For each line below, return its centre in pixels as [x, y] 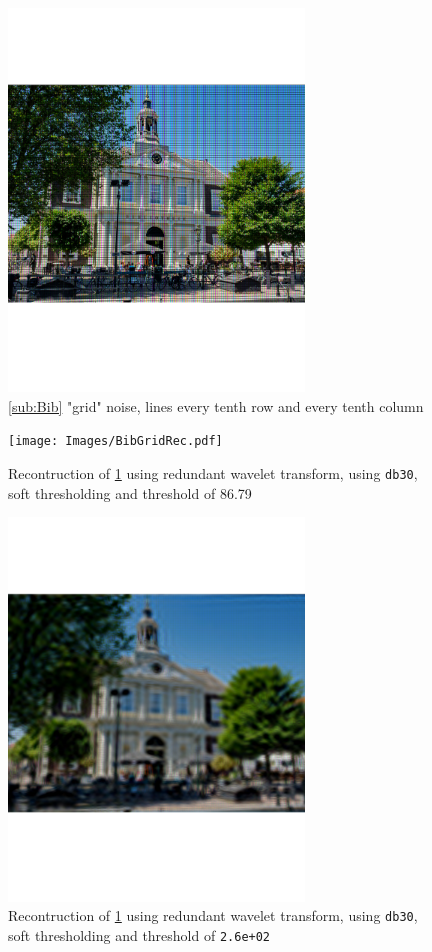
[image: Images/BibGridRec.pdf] [115, 441]
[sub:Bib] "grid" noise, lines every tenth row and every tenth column [216, 405]
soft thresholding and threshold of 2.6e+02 [139, 934]
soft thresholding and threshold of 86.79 [130, 492]
